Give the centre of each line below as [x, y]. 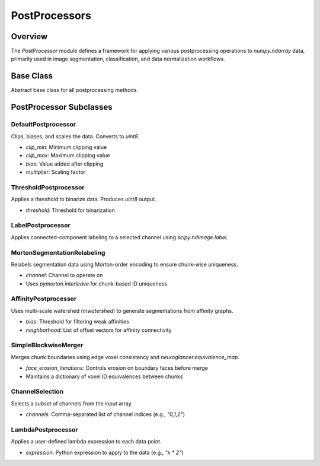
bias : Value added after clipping [65, 164]
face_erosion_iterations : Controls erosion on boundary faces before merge [117, 368]
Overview [29, 37]
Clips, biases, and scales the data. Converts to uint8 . [75, 136]
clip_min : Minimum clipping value [66, 147]
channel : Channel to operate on [64, 275]
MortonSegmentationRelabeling [58, 252]
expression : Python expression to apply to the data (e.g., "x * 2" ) [105, 452]
